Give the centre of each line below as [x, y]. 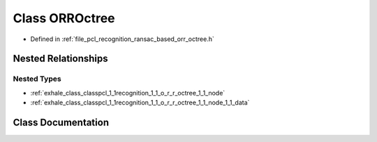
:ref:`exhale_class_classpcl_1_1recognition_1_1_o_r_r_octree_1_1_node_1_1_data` [140, 103]
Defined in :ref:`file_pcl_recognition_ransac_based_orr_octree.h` [122, 39]
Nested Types [37, 79]
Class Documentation [61, 122]
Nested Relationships [60, 59]
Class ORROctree [64, 18]
